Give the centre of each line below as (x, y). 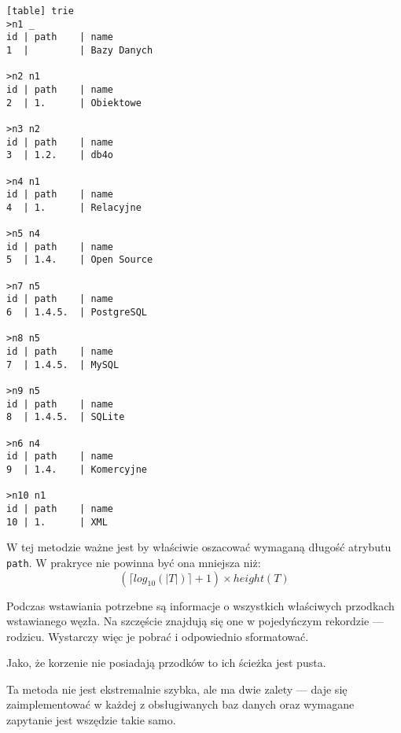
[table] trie (40, 11)
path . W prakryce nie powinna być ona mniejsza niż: (134, 562)
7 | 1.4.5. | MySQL (63, 365)
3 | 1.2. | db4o (60, 155)
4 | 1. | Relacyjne (74, 207)
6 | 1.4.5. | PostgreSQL (77, 313)
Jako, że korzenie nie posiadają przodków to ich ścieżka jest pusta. (166, 663)
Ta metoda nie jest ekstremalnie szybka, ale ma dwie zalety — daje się (177, 689)
